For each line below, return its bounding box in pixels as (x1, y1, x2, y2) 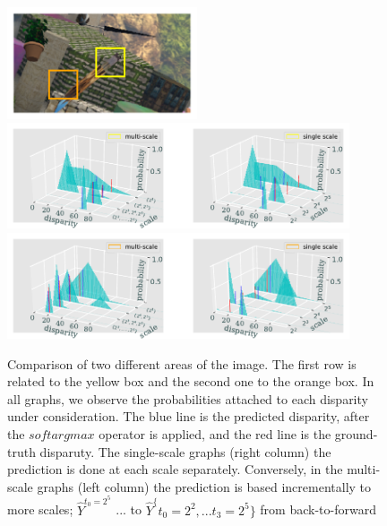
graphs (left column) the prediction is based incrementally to (37, 477, 372, 496)
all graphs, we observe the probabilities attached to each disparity (7, 389, 368, 408)
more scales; (7, 500, 73, 519)
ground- (334, 425, 378, 444)
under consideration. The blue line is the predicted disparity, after (7, 407, 370, 426)
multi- (347, 460, 381, 479)
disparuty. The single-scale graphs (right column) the (39, 442, 331, 461)
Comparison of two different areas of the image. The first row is (7, 354, 357, 373)
